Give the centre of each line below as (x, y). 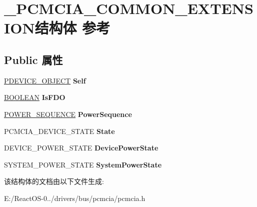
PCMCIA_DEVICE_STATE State (59, 131)
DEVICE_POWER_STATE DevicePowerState (81, 148)
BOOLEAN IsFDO (35, 97)
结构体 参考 (72, 28)
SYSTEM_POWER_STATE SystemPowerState (83, 164)
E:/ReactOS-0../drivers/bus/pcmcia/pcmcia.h (75, 198)
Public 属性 (33, 59)
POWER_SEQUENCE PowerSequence (68, 114)
